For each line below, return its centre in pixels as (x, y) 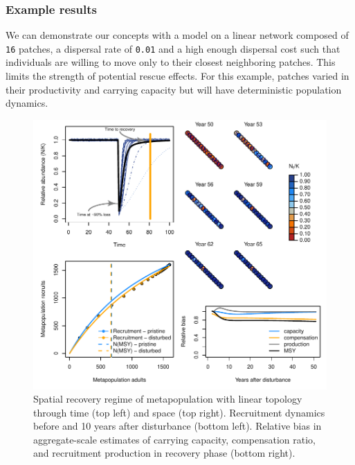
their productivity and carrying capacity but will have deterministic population (174, 89)
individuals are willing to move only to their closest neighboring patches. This (171, 62)
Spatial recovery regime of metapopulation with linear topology (168, 399)
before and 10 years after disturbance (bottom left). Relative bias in (177, 426)
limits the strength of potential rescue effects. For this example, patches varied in (177, 76)
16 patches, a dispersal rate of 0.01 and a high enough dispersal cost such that (173, 48)
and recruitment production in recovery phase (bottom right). (164, 453)
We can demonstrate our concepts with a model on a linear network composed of (177, 35)
